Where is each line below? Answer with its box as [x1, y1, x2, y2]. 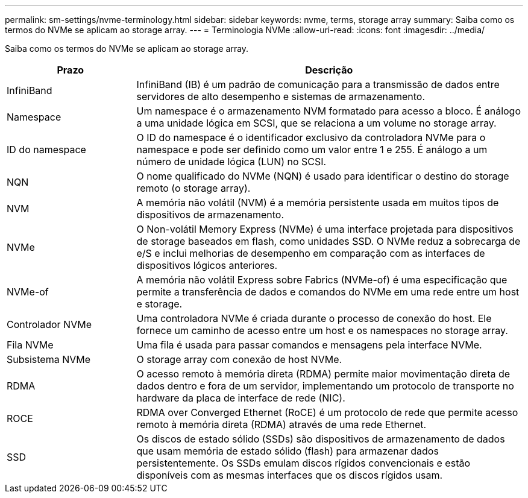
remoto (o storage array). [136, 182, 251, 194]
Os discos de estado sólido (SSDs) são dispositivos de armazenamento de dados [136, 433, 505, 445]
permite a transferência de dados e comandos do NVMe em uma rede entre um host [136, 286, 520, 298]
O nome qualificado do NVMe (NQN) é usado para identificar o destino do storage [136, 170, 509, 182]
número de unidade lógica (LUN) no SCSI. [136, 156, 327, 168]
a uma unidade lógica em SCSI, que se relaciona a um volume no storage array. [136, 117, 497, 129]
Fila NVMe [7, 339, 54, 351]
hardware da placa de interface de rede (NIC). [136, 392, 345, 404]
